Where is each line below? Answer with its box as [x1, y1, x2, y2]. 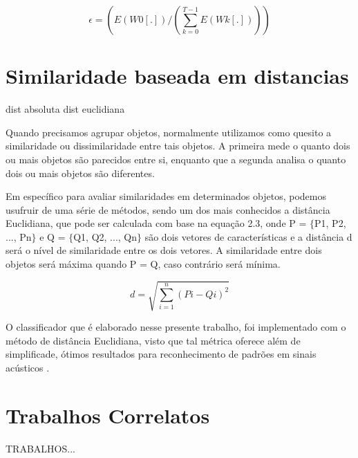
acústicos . [6, 360, 50, 374]
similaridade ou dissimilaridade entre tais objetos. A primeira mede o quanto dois [6, 138, 350, 153]
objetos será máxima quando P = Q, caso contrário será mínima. [6, 257, 281, 271]
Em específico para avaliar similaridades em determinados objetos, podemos [6, 189, 326, 203]
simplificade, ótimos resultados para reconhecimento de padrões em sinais [6, 347, 317, 361]
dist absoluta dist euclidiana [6, 102, 125, 116]
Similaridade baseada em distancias [6, 62, 349, 90]
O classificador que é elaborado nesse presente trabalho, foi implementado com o [6, 320, 346, 334]
